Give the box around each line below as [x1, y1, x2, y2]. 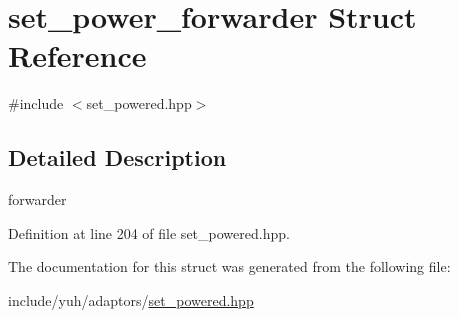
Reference [8, 35, 147, 76]
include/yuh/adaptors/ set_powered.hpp [8, 289, 254, 310]
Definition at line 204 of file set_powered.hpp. [8, 222, 290, 243]
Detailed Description [8, 142, 227, 173]
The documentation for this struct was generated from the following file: [8, 256, 451, 277]
